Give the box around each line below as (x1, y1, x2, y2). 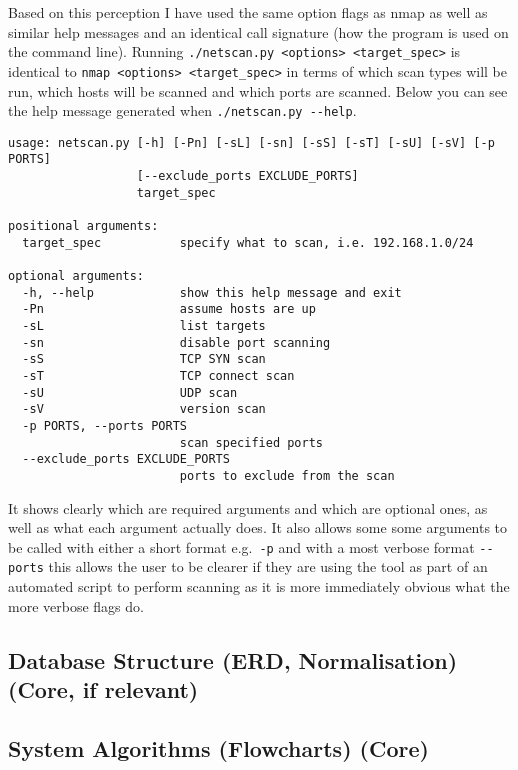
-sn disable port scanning (22, 335, 331, 350)
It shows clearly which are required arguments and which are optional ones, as (8, 497, 488, 518)
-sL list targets (22, 318, 266, 333)
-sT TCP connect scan (22, 368, 295, 383)
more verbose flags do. (8, 595, 144, 616)
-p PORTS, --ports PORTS (22, 418, 187, 433)
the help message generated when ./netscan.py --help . (8, 100, 357, 121)
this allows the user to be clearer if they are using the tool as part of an (48, 556, 488, 577)
